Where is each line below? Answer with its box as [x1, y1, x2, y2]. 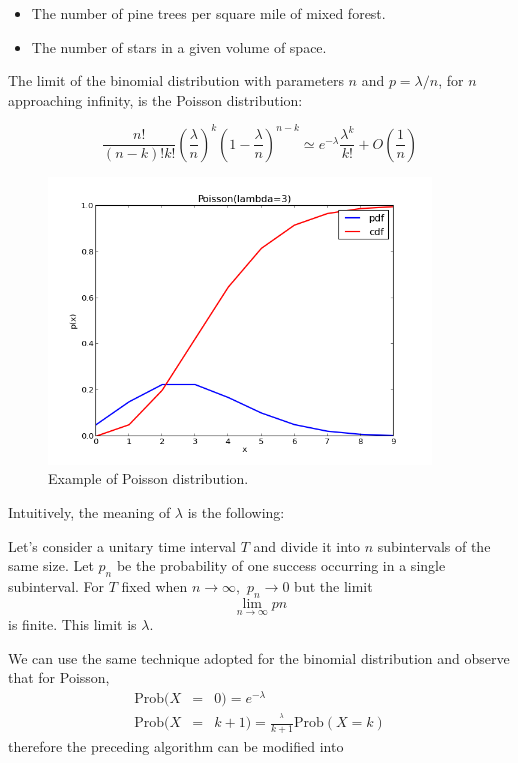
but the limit [294, 576, 373, 597]
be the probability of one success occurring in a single [116, 555, 446, 576]
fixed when [121, 576, 188, 597]
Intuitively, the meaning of [8, 502, 171, 523]
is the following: [187, 502, 285, 523]
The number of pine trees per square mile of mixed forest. [31, 3, 386, 23]
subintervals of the [377, 535, 491, 556]
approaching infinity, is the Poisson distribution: [8, 89, 303, 110]
